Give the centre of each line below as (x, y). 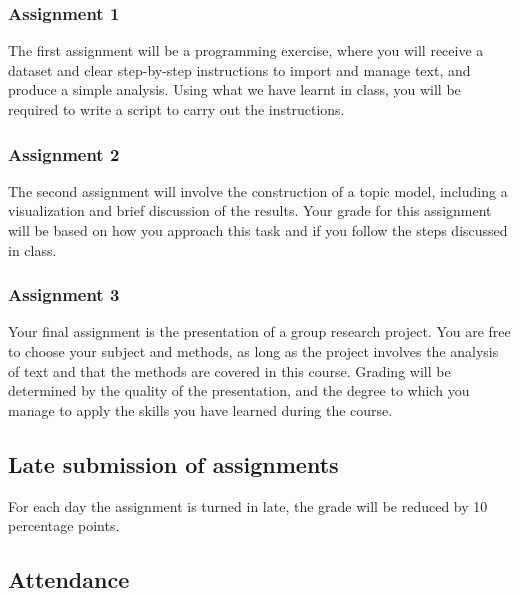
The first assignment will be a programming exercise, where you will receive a (246, 50)
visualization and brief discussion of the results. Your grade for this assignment (250, 210)
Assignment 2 (64, 153)
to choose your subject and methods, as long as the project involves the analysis (253, 351)
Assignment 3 (64, 294)
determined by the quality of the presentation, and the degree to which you (239, 390)
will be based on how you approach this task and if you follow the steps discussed (258, 230)
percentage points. (64, 525)
